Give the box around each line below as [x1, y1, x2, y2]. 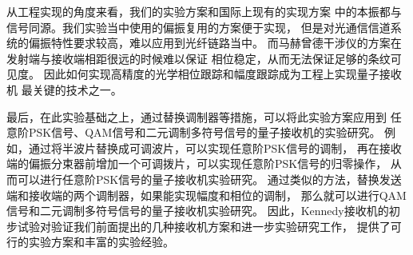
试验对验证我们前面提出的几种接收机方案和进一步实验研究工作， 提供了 [17, 217, 391, 234]
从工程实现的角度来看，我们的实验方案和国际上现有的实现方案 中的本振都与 [6, 3, 402, 19]
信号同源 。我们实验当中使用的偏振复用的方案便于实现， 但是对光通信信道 [6, 18, 391, 35]
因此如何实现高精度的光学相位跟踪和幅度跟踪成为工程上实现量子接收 [43, 66, 402, 82]
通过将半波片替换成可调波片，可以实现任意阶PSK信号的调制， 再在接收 [28, 139, 402, 156]
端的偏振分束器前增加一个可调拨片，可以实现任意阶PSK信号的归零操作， [6, 155, 387, 172]
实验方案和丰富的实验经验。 [28, 233, 174, 250]
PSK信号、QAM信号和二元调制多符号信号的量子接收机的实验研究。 [28, 124, 381, 141]
